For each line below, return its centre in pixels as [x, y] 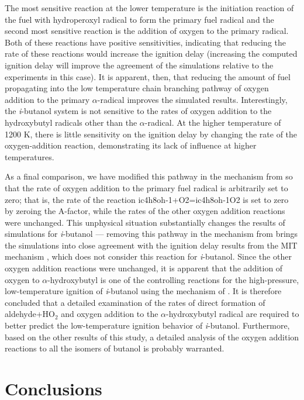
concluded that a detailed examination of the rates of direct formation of [135, 302]
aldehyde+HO [30, 314]
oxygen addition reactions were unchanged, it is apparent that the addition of [144, 268]
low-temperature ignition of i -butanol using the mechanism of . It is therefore [143, 291]
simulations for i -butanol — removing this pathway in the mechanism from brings [151, 234]
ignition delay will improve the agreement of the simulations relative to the [139, 65]
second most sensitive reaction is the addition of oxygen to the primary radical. [147, 31]
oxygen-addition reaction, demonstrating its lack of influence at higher [131, 145]
